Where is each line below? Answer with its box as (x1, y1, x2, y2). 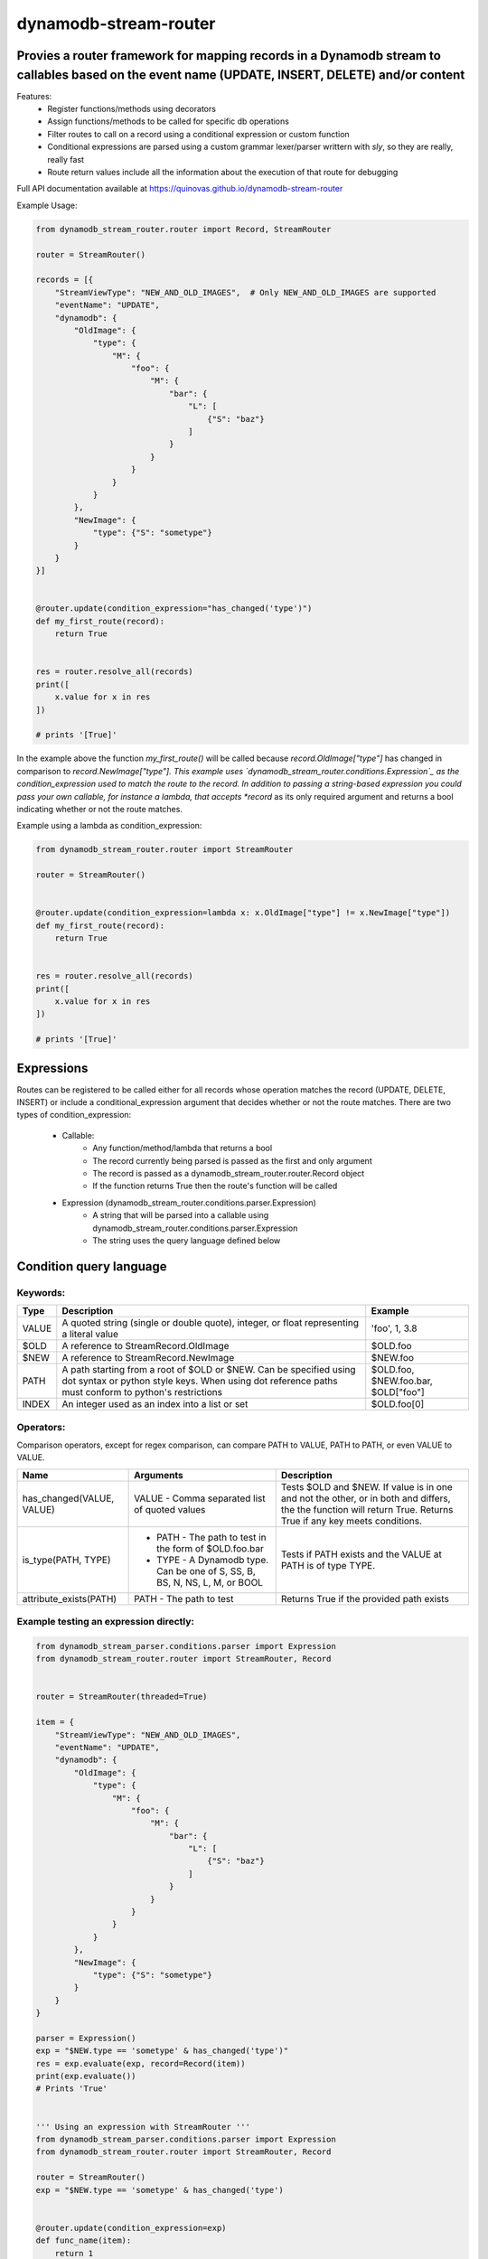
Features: (16, 90, 52, 101)
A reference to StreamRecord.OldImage (61, 1340, 230, 1353)
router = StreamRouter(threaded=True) (35, 1692, 208, 1702)
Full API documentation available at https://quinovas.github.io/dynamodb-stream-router (16, 183, 343, 194)
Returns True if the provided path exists (280, 1592, 449, 1605)
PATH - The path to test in (156, 1531, 267, 1543)
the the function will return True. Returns (280, 1503, 454, 1515)
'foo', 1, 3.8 (371, 1322, 418, 1335)
